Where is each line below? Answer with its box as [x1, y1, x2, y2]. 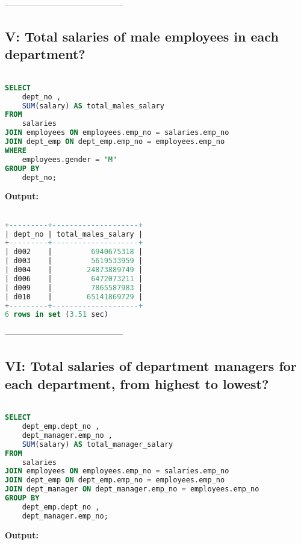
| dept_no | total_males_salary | [5, 229, 143, 238]
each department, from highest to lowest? [5, 374, 269, 393]
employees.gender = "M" [22, 155, 117, 164]
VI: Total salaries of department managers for [5, 357, 297, 375]
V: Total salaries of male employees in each [5, 26, 279, 45]
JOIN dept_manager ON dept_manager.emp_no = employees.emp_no [5, 485, 259, 494]
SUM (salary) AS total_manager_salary [22, 440, 173, 449]
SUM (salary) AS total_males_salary [22, 101, 164, 110]
